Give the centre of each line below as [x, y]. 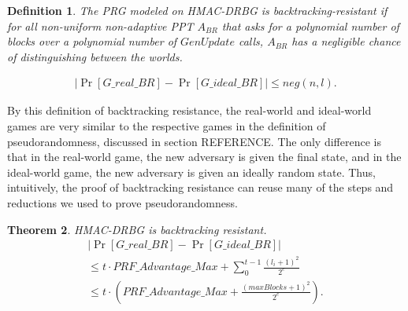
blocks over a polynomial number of [92, 41]
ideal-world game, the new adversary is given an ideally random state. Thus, [191, 172]
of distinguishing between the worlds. [95, 56]
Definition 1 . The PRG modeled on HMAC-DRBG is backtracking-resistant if [197, 10]
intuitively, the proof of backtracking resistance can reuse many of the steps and [200, 187]
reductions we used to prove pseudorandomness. [122, 202]
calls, [251, 41]
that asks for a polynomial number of [310, 26]
